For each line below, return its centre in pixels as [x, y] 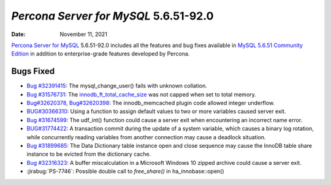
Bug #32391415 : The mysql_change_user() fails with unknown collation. [117, 86]
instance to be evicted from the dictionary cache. [89, 154]
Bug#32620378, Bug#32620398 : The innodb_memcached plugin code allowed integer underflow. [151, 103]
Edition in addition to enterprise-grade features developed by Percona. [101, 54]
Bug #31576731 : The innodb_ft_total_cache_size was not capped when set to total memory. [142, 94]
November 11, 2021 [83, 34]
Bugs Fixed [33, 71]
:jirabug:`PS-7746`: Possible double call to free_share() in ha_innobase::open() [125, 172]
